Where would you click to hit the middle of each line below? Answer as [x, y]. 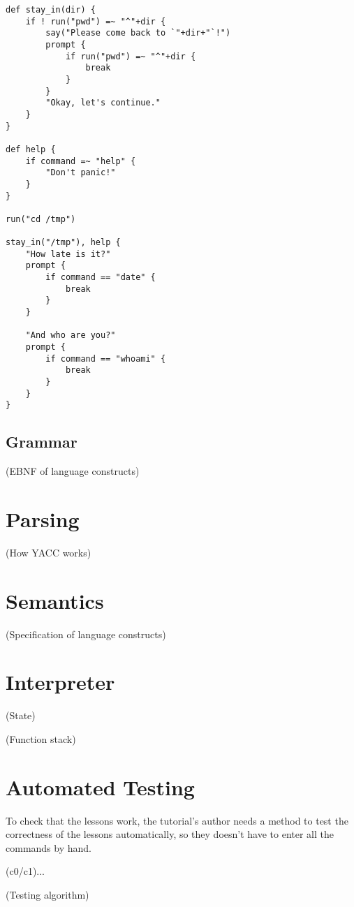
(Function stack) [41, 738]
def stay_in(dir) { [51, 10]
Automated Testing [100, 787]
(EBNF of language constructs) [73, 471]
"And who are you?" [71, 335]
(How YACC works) [49, 552]
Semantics [55, 600]
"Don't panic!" [81, 173]
